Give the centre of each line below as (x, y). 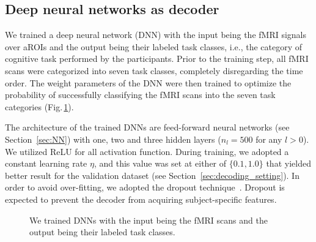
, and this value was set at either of (160, 163)
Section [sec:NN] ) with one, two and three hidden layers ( (113, 139)
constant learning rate (46, 163)
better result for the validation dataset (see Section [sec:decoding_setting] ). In (152, 175)
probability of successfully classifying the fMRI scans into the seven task (140, 95)
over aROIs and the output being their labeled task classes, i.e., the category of (154, 46)
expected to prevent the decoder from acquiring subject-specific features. (141, 199)
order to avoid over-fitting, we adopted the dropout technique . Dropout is (145, 187)
